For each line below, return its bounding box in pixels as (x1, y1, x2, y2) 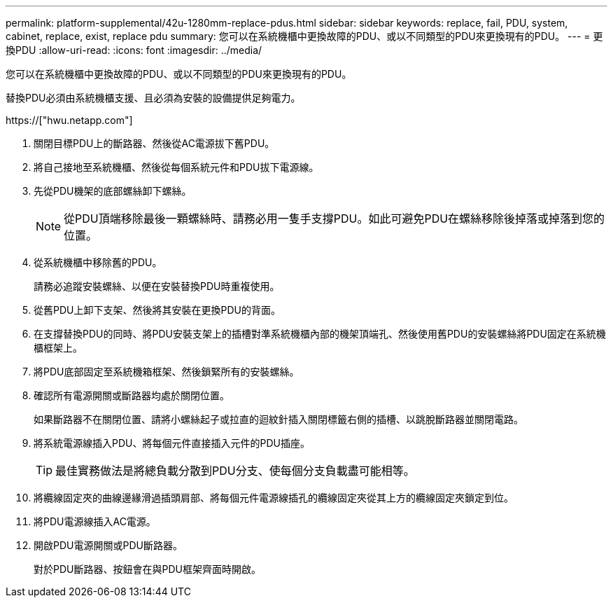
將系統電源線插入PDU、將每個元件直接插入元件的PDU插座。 (34, 437, 310, 449)
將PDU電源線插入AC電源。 (34, 515, 156, 527)
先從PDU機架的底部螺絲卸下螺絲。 (34, 185, 192, 197)
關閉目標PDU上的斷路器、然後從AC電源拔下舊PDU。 (34, 137, 275, 149)
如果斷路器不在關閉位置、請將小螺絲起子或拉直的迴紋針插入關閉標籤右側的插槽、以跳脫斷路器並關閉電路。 (34, 413, 523, 425)
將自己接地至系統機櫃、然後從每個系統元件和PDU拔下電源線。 (34, 161, 319, 173)
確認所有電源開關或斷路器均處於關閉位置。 (34, 389, 230, 401)
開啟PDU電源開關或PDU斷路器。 (34, 539, 183, 551)
